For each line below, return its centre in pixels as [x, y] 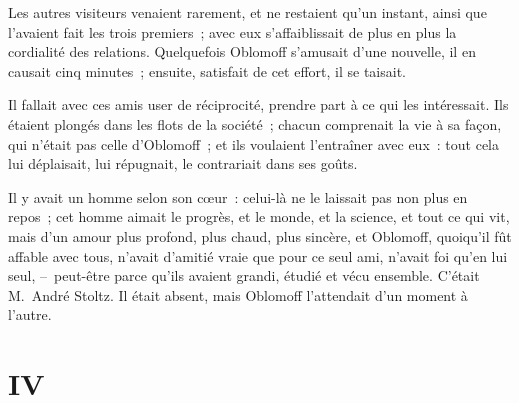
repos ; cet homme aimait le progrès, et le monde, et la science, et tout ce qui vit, [259, 216]
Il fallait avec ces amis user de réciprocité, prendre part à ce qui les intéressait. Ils [258, 104]
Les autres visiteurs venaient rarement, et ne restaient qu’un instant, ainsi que [247, 12]
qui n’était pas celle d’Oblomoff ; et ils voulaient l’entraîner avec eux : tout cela [253, 143]
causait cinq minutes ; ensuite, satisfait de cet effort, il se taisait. [207, 70]
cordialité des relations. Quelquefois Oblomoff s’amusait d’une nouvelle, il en [242, 51]
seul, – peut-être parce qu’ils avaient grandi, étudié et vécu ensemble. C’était [244, 275]
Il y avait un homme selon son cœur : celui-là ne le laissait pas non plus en [238, 196]
